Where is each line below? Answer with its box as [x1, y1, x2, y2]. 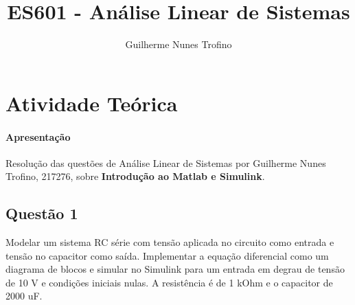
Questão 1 [5, 203, 78, 224]
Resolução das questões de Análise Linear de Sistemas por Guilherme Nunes [5, 155, 326, 170]
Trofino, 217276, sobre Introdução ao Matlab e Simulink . [5, 169, 265, 183]
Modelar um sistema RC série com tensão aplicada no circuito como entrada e [5, 235, 334, 249]
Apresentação [5, 129, 71, 144]
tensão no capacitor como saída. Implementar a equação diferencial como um [5, 248, 329, 262]
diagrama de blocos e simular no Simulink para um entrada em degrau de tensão [5, 262, 345, 276]
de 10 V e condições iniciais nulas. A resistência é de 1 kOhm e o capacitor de [5, 275, 333, 289]
